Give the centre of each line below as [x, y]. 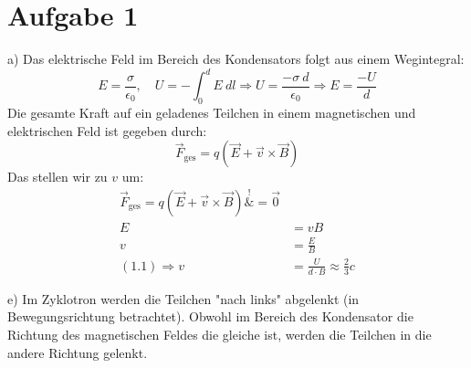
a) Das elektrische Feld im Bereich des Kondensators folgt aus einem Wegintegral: [236, 59]
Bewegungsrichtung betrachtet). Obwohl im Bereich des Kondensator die [210, 316]
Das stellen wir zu [58, 177]
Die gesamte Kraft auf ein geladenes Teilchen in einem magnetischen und [212, 113]
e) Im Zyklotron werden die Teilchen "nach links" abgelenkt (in [183, 298]
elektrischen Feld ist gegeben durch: [107, 130]
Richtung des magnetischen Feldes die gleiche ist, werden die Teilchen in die [220, 335]
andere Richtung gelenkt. [78, 352]
